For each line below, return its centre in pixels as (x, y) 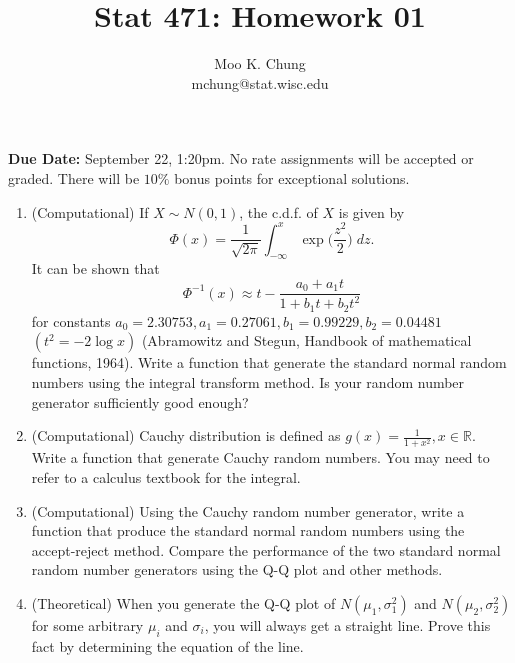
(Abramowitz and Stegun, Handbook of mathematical (306, 340)
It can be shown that (95, 268)
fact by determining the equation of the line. (167, 645)
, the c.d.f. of (278, 211)
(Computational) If (90, 211)
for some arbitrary (87, 624)
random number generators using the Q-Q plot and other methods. (237, 569)
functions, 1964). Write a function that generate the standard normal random (269, 362)
